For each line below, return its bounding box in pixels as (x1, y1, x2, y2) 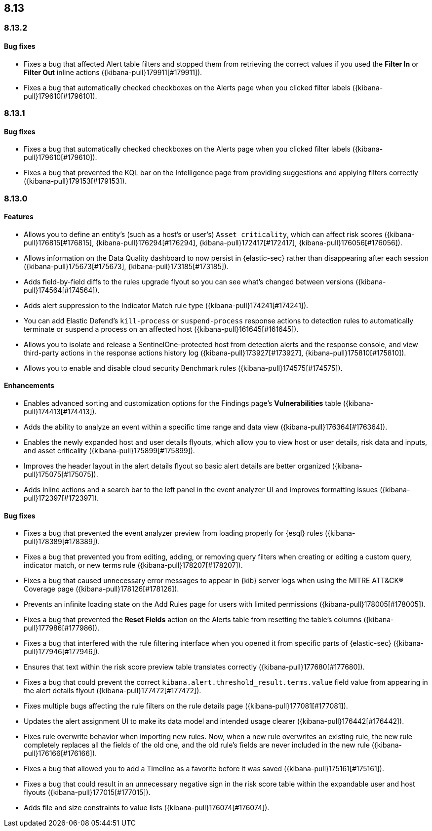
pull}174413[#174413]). (24, 407, 97, 416)
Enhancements (4, 381, 55, 390)
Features (4, 212, 34, 221)
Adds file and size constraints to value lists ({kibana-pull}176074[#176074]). (24, 803, 270, 812)
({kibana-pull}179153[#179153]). (24, 177, 127, 186)
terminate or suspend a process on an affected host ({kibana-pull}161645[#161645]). (24, 324, 299, 333)
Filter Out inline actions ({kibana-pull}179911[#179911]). (24, 68, 202, 77)
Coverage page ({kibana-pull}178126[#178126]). (24, 585, 179, 594)
